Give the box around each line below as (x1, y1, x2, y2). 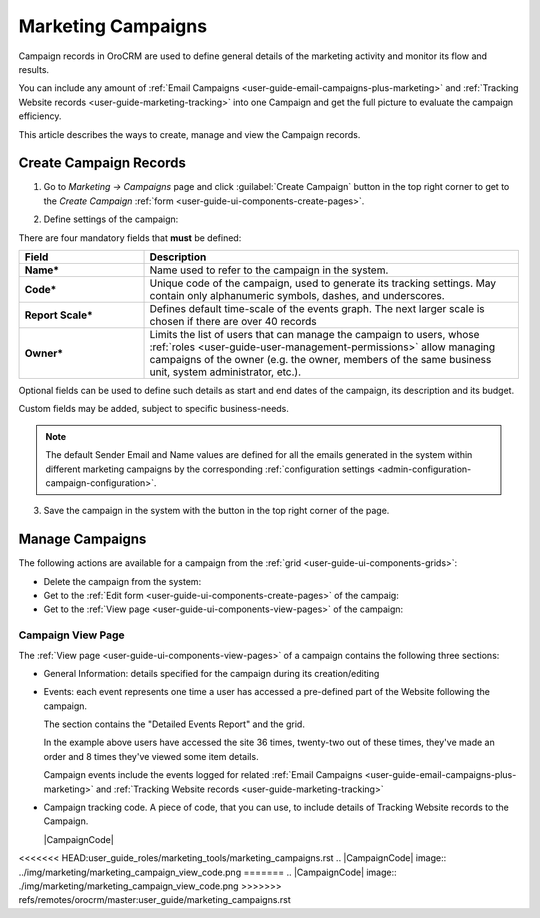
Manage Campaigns (18, 531, 147, 548)
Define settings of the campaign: (43, 213, 179, 225)
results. (18, 63, 50, 75)
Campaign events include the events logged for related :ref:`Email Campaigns (43, 769, 363, 781)
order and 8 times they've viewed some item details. (43, 750, 259, 762)
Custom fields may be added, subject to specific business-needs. (18, 403, 290, 415)
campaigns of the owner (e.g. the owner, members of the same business (149, 352, 492, 366)
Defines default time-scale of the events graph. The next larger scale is (149, 301, 485, 315)
